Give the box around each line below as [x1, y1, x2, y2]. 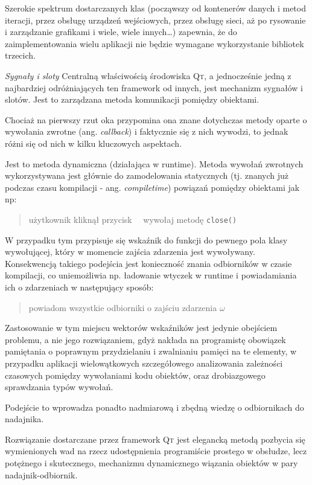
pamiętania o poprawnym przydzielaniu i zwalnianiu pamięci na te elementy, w [5, 345, 297, 358]
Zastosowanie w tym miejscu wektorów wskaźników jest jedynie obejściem [5, 321, 278, 334]
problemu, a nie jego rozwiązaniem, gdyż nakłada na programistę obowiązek [5, 333, 286, 345]
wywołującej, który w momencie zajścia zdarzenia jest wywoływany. [5, 245, 255, 258]
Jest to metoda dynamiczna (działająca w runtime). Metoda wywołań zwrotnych [5, 157, 304, 170]
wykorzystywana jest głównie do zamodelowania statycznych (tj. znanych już [5, 169, 289, 182]
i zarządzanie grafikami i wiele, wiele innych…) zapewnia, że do [5, 25, 237, 38]
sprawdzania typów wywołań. [5, 381, 113, 393]
